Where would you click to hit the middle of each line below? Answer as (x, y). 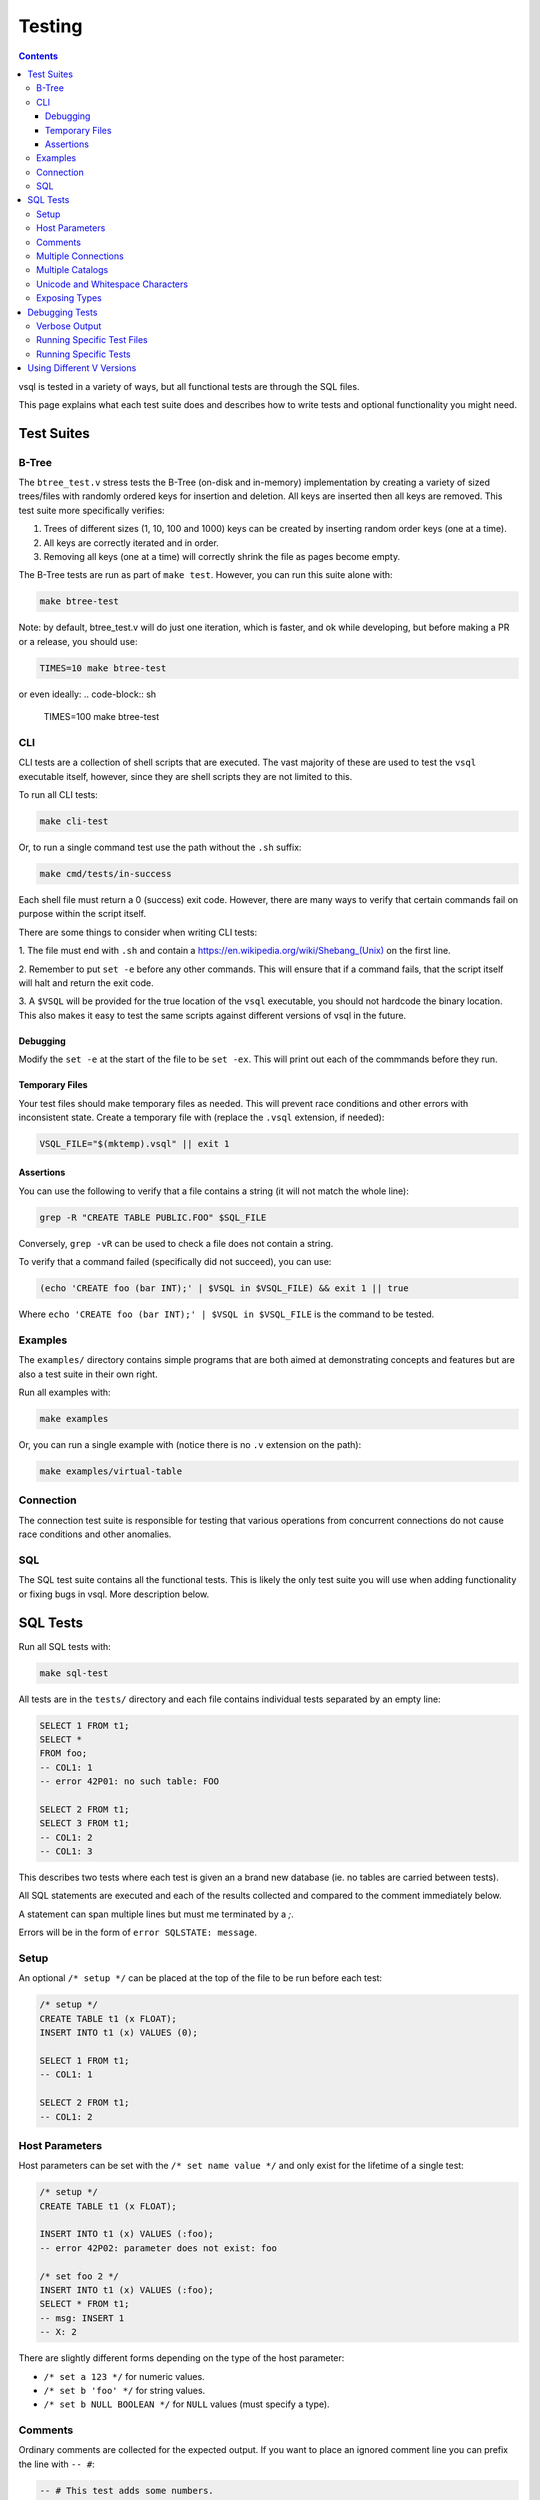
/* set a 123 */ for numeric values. (124, 2376)
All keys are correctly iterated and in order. (131, 542)
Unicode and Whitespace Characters (112, 284)
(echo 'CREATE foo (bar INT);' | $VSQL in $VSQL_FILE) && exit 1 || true (224, 1288)
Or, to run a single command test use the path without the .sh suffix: (160, 847)
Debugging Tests (62, 312)
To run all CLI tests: (58, 795)
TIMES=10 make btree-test (103, 668)
